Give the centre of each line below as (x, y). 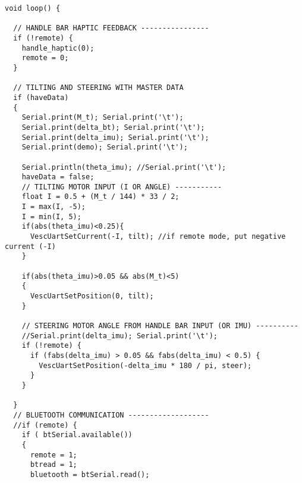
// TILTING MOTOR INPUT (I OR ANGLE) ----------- (122, 187)
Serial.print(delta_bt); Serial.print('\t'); (113, 127)
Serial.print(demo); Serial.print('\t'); (105, 147)
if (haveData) (41, 97)
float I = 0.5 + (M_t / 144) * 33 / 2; (100, 197)
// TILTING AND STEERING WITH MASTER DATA (98, 88)
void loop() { (33, 8)
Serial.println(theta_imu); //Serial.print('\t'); (124, 167)
